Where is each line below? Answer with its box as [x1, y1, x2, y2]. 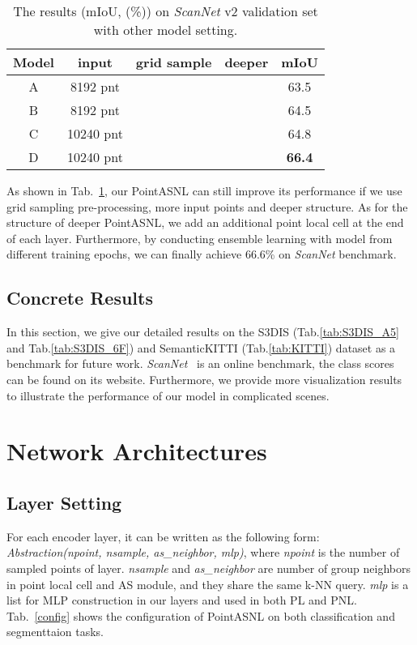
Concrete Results [6, 285, 153, 310]
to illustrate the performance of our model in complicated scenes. [6, 387, 330, 404]
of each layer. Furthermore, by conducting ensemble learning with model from [6, 229, 393, 246]
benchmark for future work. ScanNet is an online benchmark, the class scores [6, 355, 394, 372]
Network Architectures [6, 434, 267, 468]
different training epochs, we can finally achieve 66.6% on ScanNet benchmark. [6, 246, 397, 263]
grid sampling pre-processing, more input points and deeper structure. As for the [6, 198, 408, 215]
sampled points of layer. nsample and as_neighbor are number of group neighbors [6, 559, 411, 576]
